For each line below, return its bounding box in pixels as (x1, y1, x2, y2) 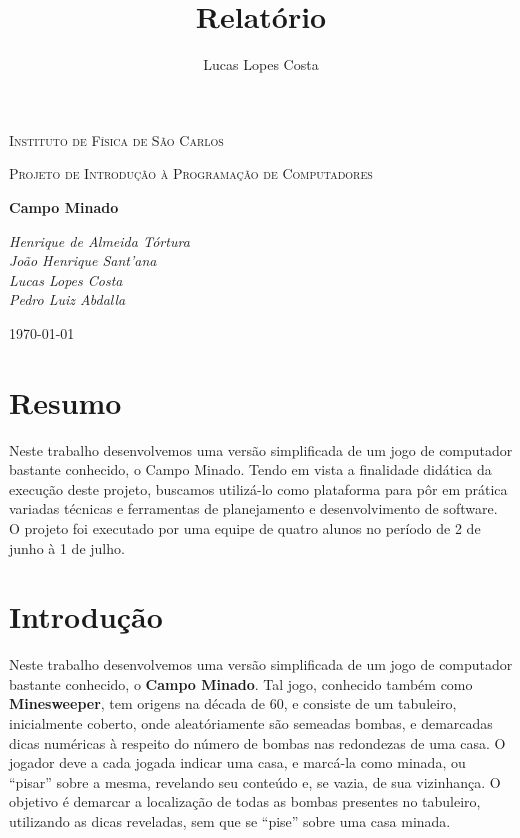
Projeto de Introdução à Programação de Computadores (9, 163, 373, 184)
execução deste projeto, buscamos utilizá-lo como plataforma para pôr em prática (9, 478, 508, 499)
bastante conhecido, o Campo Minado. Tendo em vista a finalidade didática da (9, 459, 492, 480)
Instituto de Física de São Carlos (9, 129, 224, 150)
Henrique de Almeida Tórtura (9, 230, 190, 251)
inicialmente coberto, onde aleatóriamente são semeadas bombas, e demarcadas (9, 713, 493, 734)
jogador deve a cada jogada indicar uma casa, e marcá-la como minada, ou (9, 752, 466, 773)
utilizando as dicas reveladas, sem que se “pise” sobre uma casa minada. (9, 811, 451, 832)
